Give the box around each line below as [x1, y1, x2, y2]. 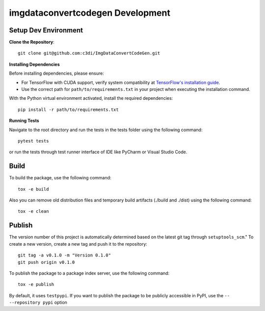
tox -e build [18, 186, 49, 192]
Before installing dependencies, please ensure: [9, 70, 104, 76]
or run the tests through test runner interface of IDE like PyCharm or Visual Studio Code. [9, 149, 187, 155]
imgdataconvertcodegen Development [9, 7, 170, 18]
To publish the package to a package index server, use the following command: [9, 270, 170, 276]
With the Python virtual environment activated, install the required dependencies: [9, 95, 173, 101]
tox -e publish [18, 282, 54, 287]
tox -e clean [18, 209, 49, 214]
